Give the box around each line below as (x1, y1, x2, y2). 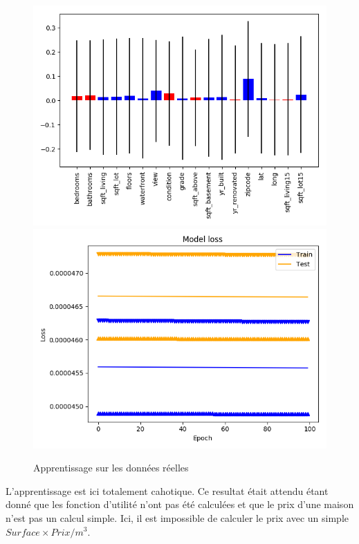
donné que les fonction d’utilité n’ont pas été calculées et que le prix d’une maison (6, 497, 354, 512)
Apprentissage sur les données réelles (33, 460, 189, 475)
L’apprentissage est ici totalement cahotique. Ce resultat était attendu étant (6, 483, 329, 498)
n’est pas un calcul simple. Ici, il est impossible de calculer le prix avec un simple (6, 510, 349, 525)
